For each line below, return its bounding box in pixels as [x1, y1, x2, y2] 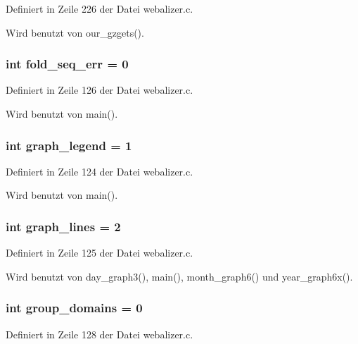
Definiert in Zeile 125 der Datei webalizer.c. [6, 245, 193, 260]
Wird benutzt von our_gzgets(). [6, 25, 144, 39]
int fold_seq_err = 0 [6, 55, 129, 73]
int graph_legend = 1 [6, 136, 132, 154]
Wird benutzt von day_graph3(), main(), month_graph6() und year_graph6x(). [6, 269, 353, 283]
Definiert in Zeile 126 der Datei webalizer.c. [6, 82, 193, 97]
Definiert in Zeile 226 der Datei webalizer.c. [6, 1, 193, 16]
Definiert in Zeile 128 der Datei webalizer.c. [6, 326, 193, 341]
